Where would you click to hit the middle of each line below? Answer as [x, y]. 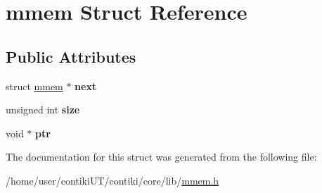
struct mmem [34, 86]
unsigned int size [43, 110]
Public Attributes [71, 56]
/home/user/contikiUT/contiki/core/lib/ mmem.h [112, 180]
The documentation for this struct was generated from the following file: [161, 157]
